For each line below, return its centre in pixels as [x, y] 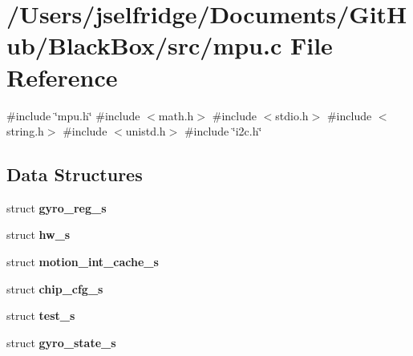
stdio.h [292, 115]
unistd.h [146, 131]
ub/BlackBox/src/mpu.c [144, 45]
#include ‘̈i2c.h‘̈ [223, 131]
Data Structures [75, 174]
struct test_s [41, 316]
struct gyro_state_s [61, 342]
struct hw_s [38, 235]
